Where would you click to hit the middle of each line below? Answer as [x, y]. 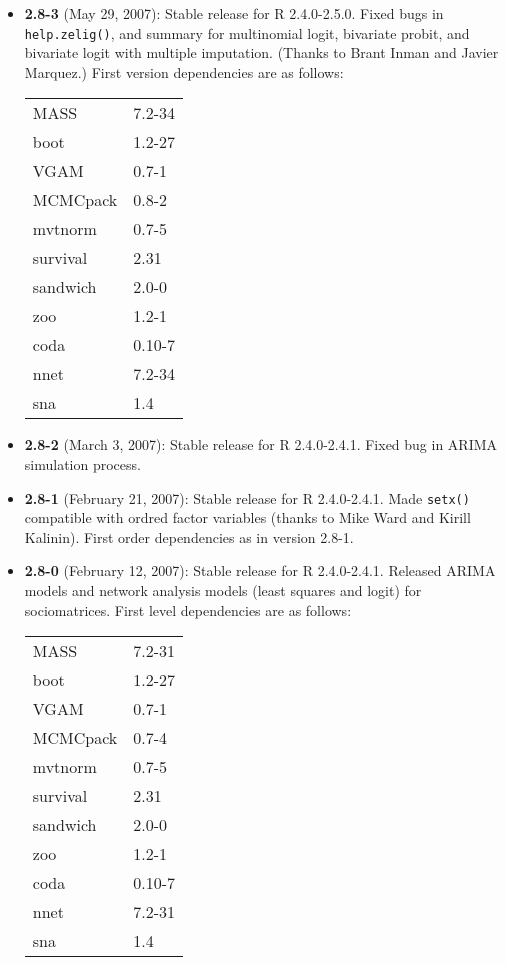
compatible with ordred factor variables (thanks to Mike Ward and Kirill [247, 517]
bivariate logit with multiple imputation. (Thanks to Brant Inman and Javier [261, 52]
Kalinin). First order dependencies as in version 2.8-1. [189, 536]
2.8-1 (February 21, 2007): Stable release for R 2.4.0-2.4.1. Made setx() [247, 497]
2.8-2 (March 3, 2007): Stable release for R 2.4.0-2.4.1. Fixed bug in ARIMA [261, 444]
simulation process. [82, 464]
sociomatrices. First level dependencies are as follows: [188, 609]
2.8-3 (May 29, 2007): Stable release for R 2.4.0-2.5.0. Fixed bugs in [234, 13]
